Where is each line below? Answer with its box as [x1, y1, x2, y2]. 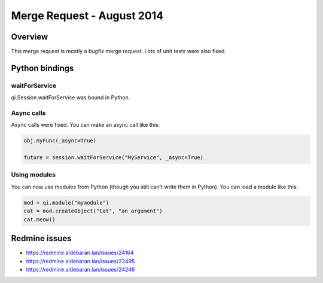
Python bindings [11, 63, 74, 73]
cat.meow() [23, 216, 56, 223]
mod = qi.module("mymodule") [23, 199, 109, 206]
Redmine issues [11, 233, 72, 244]
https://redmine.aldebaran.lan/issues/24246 [26, 266, 135, 273]
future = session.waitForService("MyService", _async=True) [23, 154, 204, 161]
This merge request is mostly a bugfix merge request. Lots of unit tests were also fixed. [11, 48, 227, 55]
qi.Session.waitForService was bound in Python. [11, 94, 130, 101]
